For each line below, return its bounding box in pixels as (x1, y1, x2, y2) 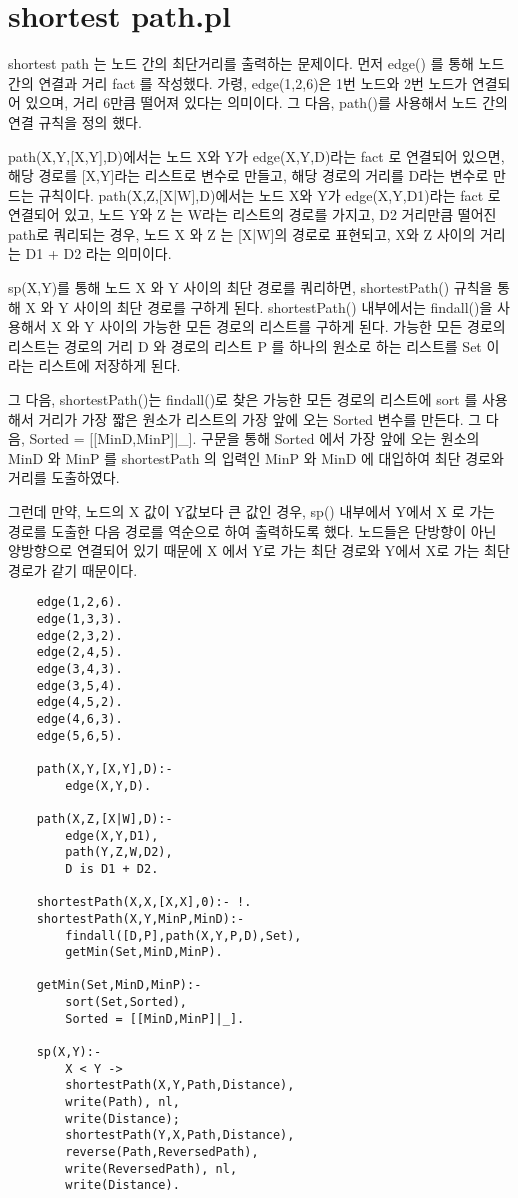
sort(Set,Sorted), (65, 995, 187, 1010)
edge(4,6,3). (36, 711, 123, 726)
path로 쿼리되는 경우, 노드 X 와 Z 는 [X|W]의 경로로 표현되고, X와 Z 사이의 (8, 223, 476, 244)
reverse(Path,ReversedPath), (65, 1145, 259, 1160)
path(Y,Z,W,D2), (65, 845, 173, 860)
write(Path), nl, (65, 1095, 180, 1110)
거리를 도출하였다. (8, 467, 120, 488)
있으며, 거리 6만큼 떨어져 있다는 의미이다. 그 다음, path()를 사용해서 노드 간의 (25, 92, 508, 113)
